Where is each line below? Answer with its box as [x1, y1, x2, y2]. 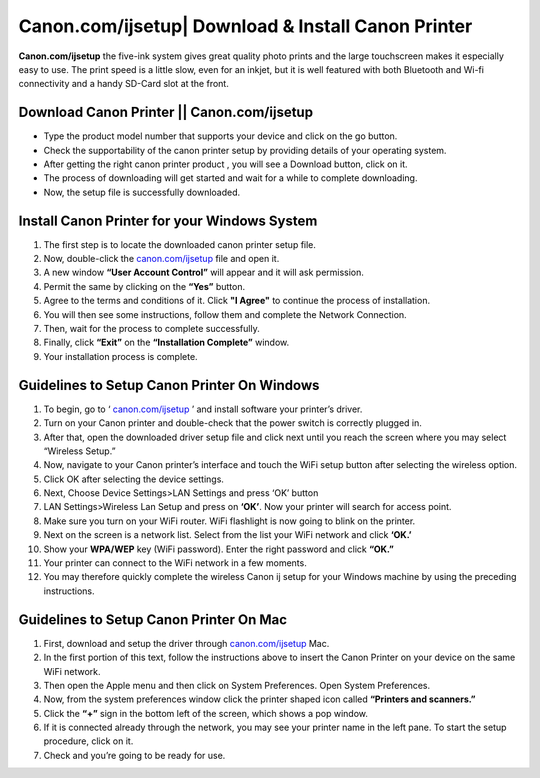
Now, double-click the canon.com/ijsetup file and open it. [43, 253, 280, 265]
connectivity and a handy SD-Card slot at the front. [18, 78, 229, 90]
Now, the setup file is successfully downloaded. [43, 186, 241, 198]
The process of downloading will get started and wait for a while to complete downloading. [43, 172, 418, 184]
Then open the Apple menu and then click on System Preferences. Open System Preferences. [43, 679, 431, 691]
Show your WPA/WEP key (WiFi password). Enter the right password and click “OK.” [43, 543, 394, 555]
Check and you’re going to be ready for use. [43, 749, 226, 761]
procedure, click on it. [43, 735, 134, 747]
